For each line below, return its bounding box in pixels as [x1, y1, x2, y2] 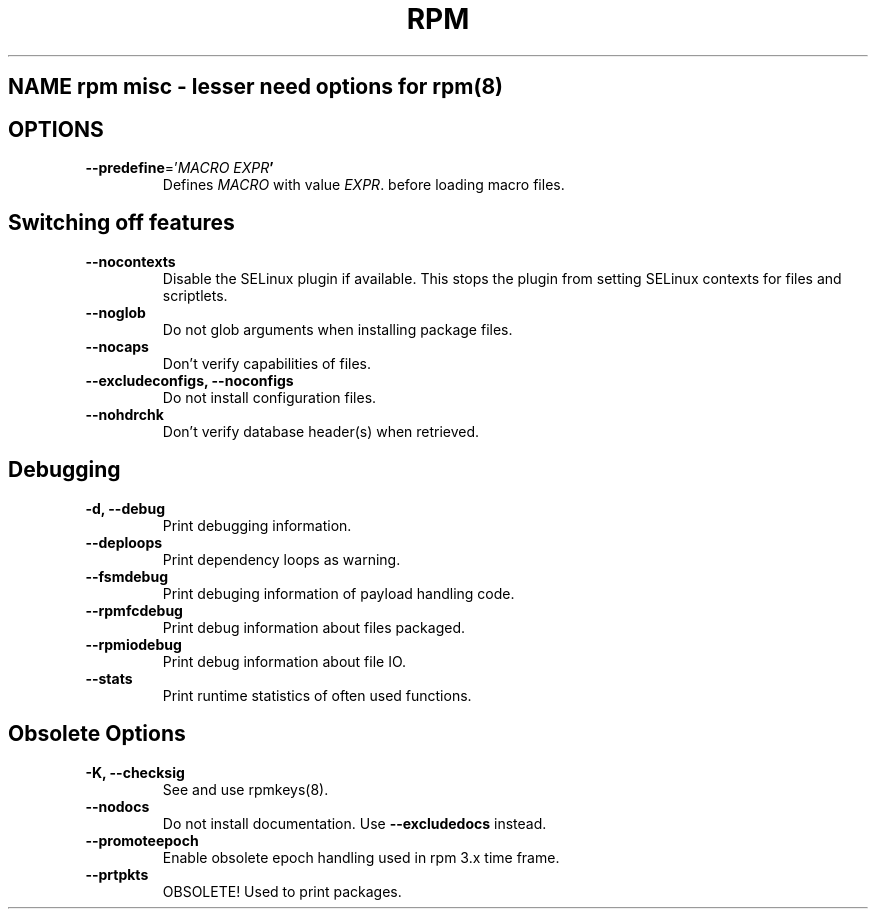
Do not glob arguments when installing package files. [162, 320, 513, 338]
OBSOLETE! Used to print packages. [162, 882, 402, 900]
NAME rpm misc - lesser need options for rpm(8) [8, 74, 503, 100]
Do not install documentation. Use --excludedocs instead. [162, 814, 547, 832]
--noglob [85, 303, 146, 321]
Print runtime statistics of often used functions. [162, 686, 472, 704]
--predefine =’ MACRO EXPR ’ [85, 159, 274, 177]
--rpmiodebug [85, 635, 182, 653]
